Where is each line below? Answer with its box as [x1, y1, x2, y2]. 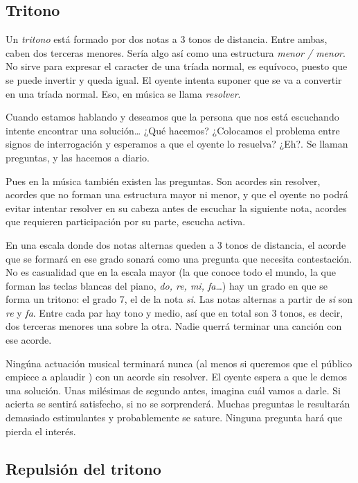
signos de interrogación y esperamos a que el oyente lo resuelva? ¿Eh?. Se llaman [6, 137, 348, 151]
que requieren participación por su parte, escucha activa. [6, 214, 246, 229]
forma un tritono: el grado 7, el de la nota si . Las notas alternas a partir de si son [6, 292, 353, 306]
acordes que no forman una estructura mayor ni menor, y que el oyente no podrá [6, 187, 348, 202]
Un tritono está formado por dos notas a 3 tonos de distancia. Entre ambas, [6, 32, 328, 46]
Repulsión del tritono [6, 457, 161, 479]
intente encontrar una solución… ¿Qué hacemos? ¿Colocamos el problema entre [6, 123, 340, 137]
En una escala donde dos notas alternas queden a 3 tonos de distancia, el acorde [6, 237, 346, 252]
